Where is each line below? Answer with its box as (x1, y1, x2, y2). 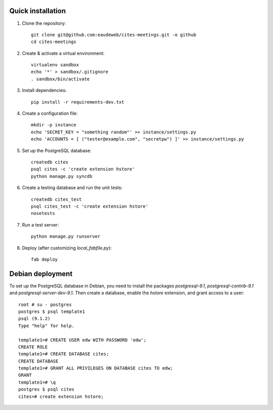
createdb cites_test (31, 196, 82, 202)
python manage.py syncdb (31, 173, 93, 179)
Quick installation (9, 7, 66, 15)
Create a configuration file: (22, 110, 78, 116)
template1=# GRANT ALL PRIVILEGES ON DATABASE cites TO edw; (18, 366, 173, 371)
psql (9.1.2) (18, 316, 51, 322)
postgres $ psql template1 (18, 308, 85, 314)
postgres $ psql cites (18, 387, 75, 392)
